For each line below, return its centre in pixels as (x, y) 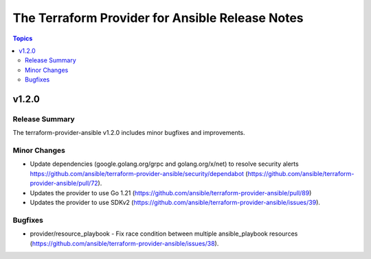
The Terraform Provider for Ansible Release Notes (158, 18)
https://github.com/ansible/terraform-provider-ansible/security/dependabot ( (139, 173)
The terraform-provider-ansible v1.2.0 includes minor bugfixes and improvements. (129, 133)
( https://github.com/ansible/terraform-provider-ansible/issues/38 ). (124, 243)
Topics (23, 38)
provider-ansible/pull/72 (64, 183)
